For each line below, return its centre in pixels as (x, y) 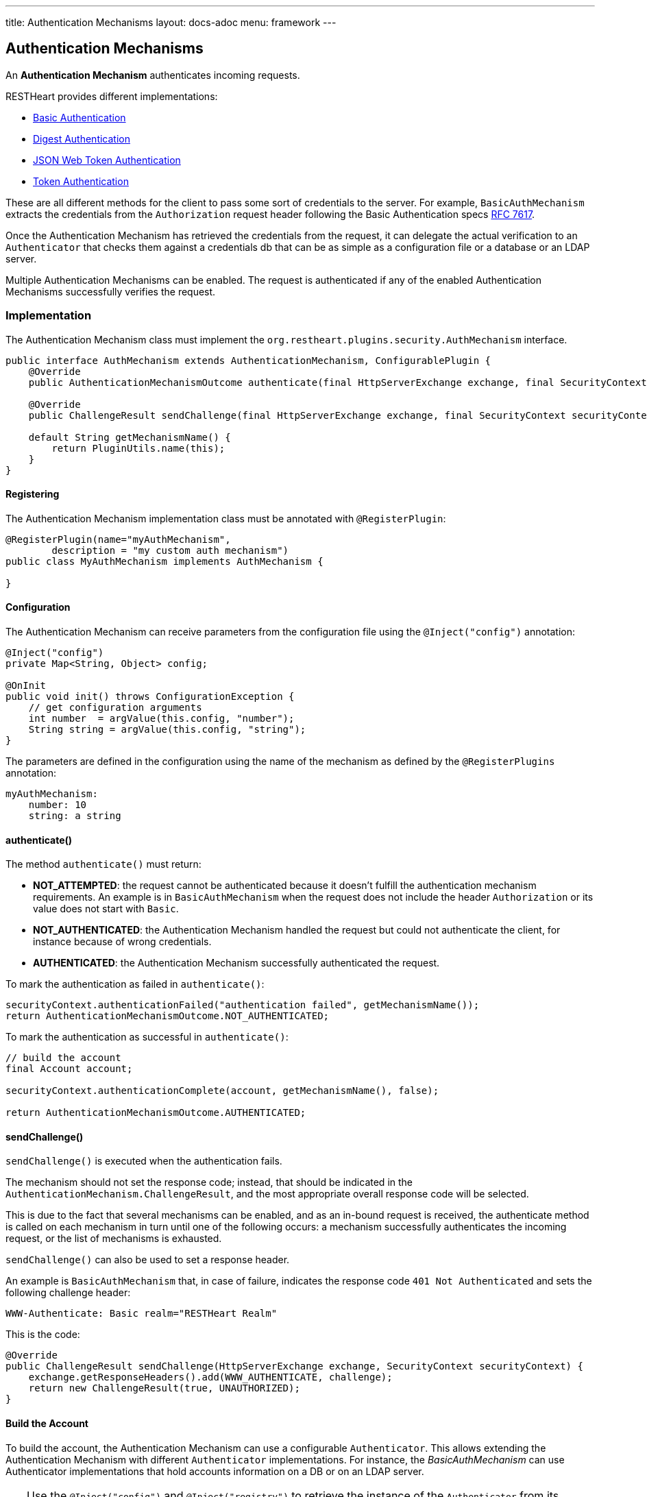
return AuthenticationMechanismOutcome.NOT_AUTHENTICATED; (168, 1016)
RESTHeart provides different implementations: (112, 96)
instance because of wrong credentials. (122, 942)
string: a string (75, 816)
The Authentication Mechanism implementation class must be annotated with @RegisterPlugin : (226, 518)
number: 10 (58, 805)
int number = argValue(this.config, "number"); (161, 719)
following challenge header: (68, 1293)
